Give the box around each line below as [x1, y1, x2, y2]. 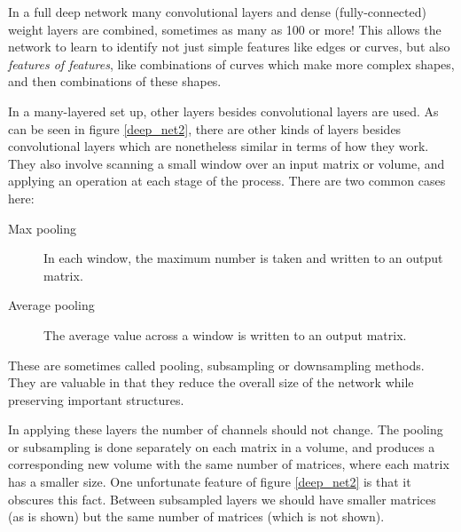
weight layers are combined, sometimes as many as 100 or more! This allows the [8, 20, 441, 38]
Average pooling [8, 296, 95, 314]
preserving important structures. [8, 390, 184, 409]
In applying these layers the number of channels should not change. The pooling [8, 420, 443, 439]
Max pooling [8, 218, 77, 237]
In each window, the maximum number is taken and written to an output [43, 249, 443, 267]
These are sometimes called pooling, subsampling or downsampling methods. [8, 355, 425, 374]
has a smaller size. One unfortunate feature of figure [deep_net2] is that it [8, 472, 411, 491]
